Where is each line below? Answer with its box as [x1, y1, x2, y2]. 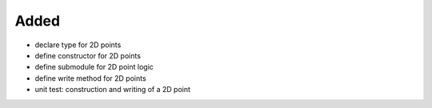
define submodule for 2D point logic [34, 62, 154, 72]
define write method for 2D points [34, 73, 147, 83]
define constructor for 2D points [34, 50, 142, 60]
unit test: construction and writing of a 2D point [34, 85, 191, 94]
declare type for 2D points [34, 40, 122, 50]
